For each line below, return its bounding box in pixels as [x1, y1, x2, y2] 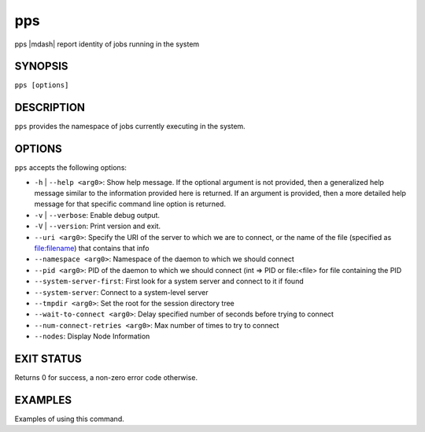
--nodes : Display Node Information [34, 331, 150, 342]
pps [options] [14, 81, 69, 90]
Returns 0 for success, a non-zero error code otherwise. [14, 373, 198, 382]
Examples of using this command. [14, 414, 125, 423]
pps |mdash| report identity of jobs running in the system [14, 39, 200, 49]
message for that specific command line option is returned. [34, 199, 226, 209]
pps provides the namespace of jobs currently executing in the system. [14, 122, 246, 131]
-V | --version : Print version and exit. [34, 221, 161, 231]
